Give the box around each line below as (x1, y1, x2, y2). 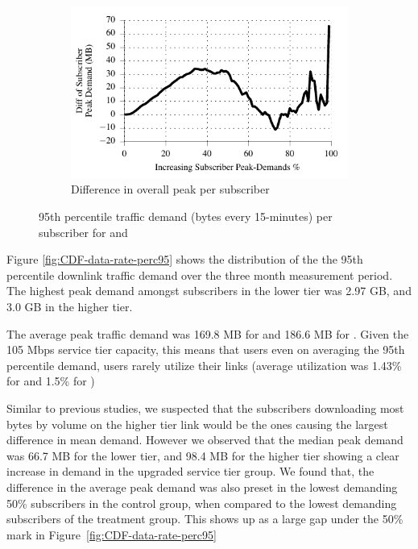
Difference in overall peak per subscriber (71, 181, 270, 198)
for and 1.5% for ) (6, 372, 95, 389)
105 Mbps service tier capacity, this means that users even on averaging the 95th (6, 341, 405, 358)
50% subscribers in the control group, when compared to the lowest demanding (6, 494, 397, 511)
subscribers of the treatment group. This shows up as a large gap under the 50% (6, 510, 404, 527)
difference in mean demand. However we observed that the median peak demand (6, 431, 404, 448)
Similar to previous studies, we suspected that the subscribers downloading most (6, 400, 404, 416)
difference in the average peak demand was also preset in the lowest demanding (6, 478, 398, 495)
